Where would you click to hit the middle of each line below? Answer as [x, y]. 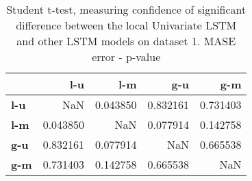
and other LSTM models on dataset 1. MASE [126, 41]
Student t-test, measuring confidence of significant [126, 9]
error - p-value [126, 57]
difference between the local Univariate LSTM [126, 25]
